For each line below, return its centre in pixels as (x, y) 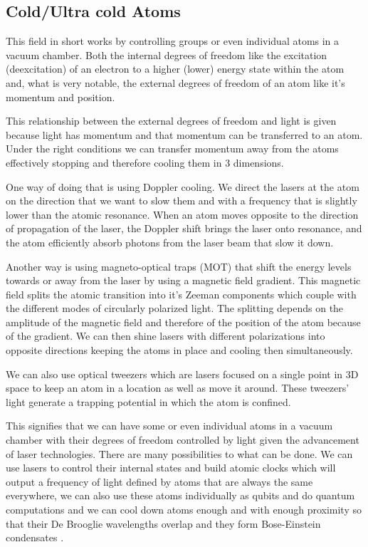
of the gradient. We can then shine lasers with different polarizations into (165, 336)
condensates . (35, 537)
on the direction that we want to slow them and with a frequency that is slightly (182, 200)
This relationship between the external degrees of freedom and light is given (171, 121)
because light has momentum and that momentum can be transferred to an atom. (184, 134)
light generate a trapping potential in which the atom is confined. (148, 401)
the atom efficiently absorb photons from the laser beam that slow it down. (170, 242)
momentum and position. (61, 97)
